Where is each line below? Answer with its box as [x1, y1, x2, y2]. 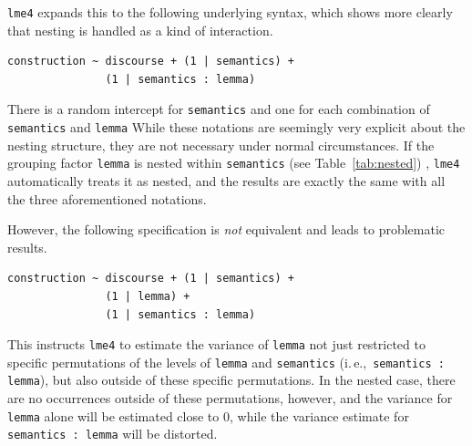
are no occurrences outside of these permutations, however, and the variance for [7, 389, 453, 408]
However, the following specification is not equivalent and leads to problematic [7, 220, 446, 239]
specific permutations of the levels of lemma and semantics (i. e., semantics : [7, 352, 445, 371]
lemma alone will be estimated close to [7, 406, 220, 425]
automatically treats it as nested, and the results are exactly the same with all [7, 171, 446, 190]
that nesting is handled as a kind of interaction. [7, 20, 273, 39]
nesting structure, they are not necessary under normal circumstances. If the [7, 135, 435, 154]
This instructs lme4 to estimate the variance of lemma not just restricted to [7, 335, 426, 354]
